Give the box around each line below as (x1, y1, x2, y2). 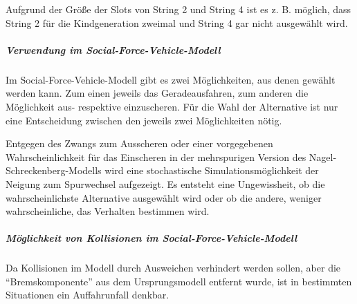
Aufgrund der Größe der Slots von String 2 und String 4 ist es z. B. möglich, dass (6, 2, 351, 16)
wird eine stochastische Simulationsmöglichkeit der (104, 163, 319, 178)
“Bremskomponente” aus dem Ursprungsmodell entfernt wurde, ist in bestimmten (6, 274, 352, 288)
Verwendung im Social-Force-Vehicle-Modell (6, 42, 221, 57)
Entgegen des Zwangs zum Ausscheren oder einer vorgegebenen (6, 136, 273, 151)
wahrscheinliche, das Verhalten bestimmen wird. (6, 204, 210, 218)
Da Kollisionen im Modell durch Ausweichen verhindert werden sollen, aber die (6, 260, 341, 275)
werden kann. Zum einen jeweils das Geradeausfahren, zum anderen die (6, 86, 309, 100)
